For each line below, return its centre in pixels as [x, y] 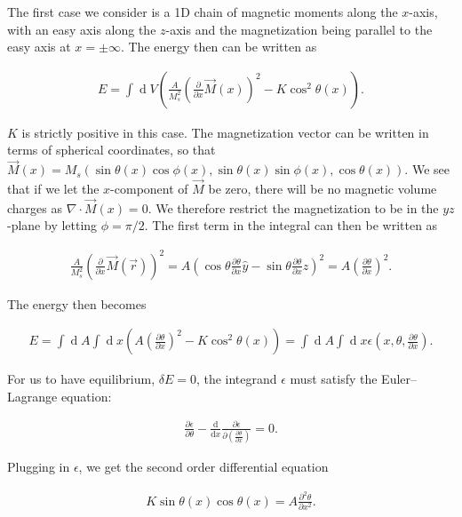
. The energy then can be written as [219, 47]
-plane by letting [52, 225]
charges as [35, 207]
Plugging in [39, 467]
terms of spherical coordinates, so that [112, 150]
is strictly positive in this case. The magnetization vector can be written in [225, 132]
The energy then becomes [77, 303]
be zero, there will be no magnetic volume [323, 189]
